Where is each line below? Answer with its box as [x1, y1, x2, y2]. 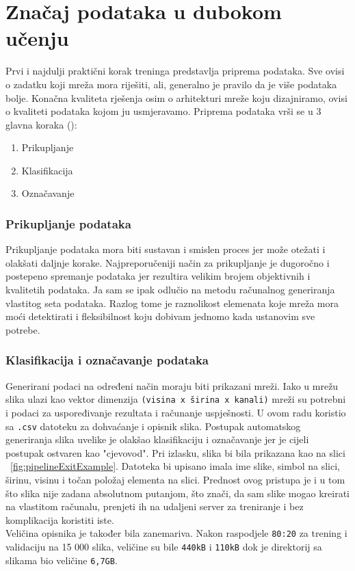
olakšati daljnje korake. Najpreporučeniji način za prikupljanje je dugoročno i [5, 255, 330, 269]
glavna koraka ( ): [5, 117, 77, 131]
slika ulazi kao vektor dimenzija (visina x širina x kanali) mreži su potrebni [5, 392, 346, 406]
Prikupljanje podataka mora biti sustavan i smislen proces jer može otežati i [5, 242, 326, 256]
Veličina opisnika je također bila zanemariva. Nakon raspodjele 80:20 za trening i [5, 526, 347, 540]
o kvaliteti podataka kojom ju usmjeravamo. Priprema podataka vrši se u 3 [5, 104, 321, 118]
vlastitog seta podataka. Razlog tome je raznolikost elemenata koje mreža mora [5, 295, 339, 310]
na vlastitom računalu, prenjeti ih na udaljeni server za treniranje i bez [5, 499, 304, 514]
